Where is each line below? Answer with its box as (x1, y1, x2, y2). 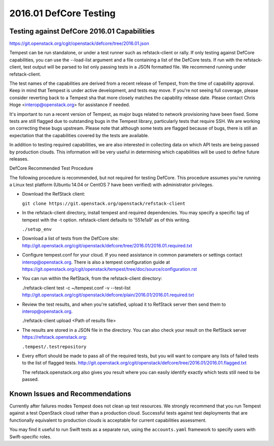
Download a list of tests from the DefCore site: (22, 235, 119, 241)
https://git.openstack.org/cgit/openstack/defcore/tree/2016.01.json (9, 41, 149, 47)
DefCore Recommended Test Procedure (9, 165, 93, 171)
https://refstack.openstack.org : (22, 334, 87, 340)
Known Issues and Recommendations (9, 389, 131, 398)
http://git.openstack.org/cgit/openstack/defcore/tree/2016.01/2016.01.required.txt (22, 242, 192, 248)
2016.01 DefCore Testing (9, 8, 116, 19)
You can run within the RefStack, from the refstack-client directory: (22, 275, 162, 281)
